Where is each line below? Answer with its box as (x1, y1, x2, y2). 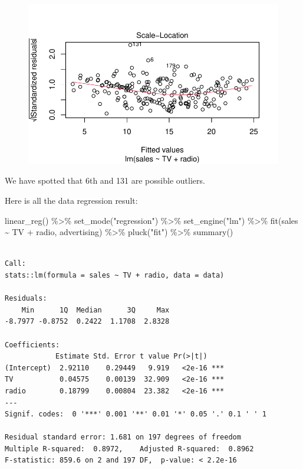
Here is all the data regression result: (5, 194, 138, 206)
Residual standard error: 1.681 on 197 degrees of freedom (5, 433, 241, 442)
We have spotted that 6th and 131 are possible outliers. (5, 174, 205, 187)
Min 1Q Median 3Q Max (21, 305, 170, 314)
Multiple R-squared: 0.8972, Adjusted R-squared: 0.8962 (5, 444, 254, 453)
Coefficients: (5, 340, 60, 349)
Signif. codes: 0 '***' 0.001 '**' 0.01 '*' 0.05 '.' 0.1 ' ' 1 (5, 410, 266, 419)
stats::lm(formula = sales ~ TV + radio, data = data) (5, 271, 225, 279)
